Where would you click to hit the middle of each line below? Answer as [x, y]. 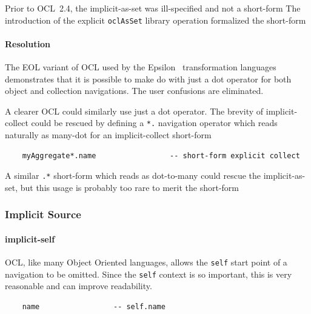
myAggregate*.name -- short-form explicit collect [161, 155]
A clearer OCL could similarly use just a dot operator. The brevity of [134, 111]
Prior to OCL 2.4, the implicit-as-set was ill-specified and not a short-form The [153, 8]
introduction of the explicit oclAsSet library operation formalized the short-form [155, 20]
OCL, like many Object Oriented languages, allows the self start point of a [146, 262]
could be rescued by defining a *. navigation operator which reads [154, 123]
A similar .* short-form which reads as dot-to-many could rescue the [133, 175]
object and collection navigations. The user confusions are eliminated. [134, 91]
